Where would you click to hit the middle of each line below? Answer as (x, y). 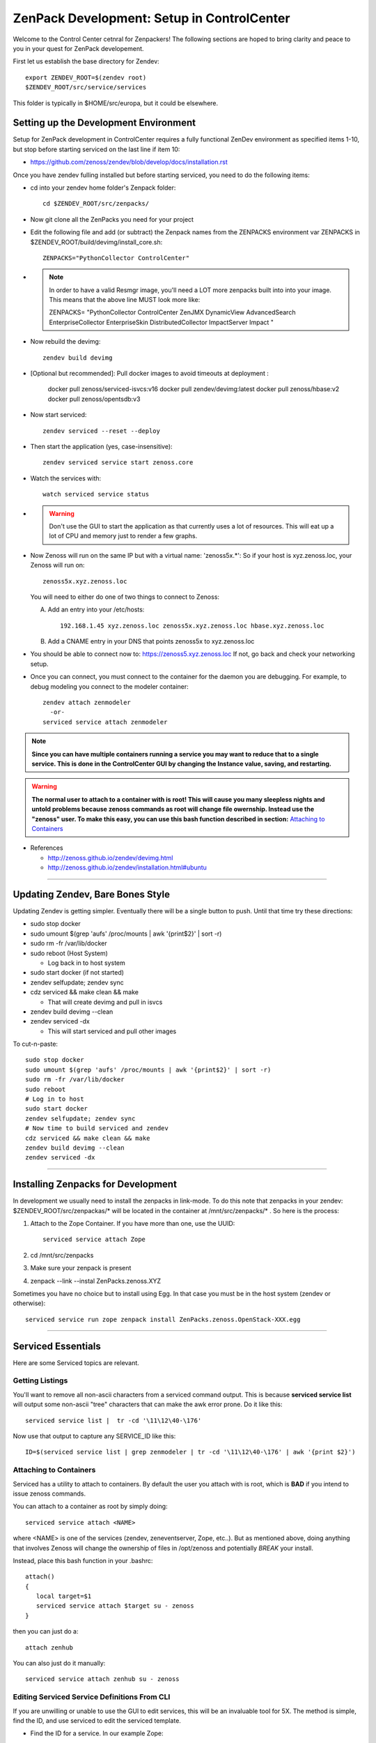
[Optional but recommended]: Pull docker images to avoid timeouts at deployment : (150, 374)
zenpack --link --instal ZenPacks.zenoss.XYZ (96, 1281)
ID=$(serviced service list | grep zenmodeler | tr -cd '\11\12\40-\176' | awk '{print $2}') (190, 1452)
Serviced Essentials (57, 1346)
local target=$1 (64, 1596)
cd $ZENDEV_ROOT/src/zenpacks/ (96, 204)
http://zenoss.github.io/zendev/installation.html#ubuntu (127, 867)
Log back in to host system (86, 963)
